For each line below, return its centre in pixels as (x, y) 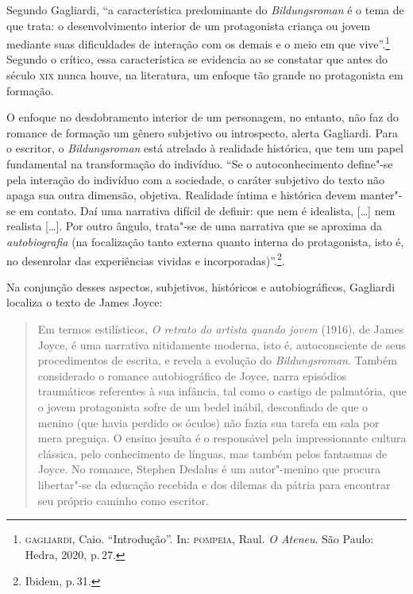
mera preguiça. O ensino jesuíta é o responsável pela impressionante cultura (222, 438)
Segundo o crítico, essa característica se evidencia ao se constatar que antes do (197, 59)
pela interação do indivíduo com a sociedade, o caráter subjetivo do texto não (195, 179)
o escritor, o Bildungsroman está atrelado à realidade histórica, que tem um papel (205, 148)
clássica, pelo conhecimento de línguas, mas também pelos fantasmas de (212, 453)
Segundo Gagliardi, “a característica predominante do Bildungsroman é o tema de (205, 10)
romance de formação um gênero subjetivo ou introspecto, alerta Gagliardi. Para (203, 132)
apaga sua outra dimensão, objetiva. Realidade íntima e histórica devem (181, 195)
